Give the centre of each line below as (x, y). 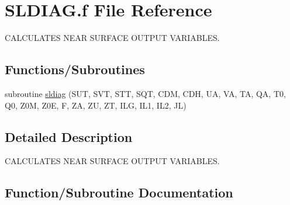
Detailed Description (69, 136)
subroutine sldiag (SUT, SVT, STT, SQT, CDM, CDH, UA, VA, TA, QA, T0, (145, 93)
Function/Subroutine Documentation (119, 192)
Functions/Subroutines (75, 69)
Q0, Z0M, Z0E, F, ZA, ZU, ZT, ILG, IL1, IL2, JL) (96, 105)
